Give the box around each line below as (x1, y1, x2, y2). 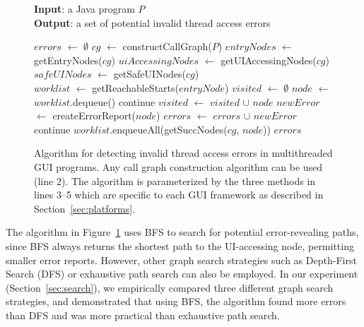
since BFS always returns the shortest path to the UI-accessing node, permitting (6, 238, 354, 253)
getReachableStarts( (92, 80, 180, 95)
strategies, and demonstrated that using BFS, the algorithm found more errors (6, 294, 346, 309)
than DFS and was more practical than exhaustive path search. (6, 307, 280, 322)
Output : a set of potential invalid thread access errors (34, 15, 271, 30)
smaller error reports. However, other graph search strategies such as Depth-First (6, 252, 357, 267)
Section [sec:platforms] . (34, 201, 135, 215)
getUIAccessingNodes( (221, 52, 317, 67)
